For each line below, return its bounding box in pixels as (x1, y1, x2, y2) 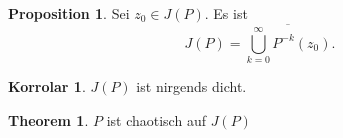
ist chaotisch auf (106, 109, 206, 130)
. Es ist (204, 3, 248, 23)
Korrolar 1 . (8, 75, 86, 96)
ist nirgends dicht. (136, 75, 247, 96)
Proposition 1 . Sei (8, 3, 130, 23)
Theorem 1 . (8, 109, 89, 130)
